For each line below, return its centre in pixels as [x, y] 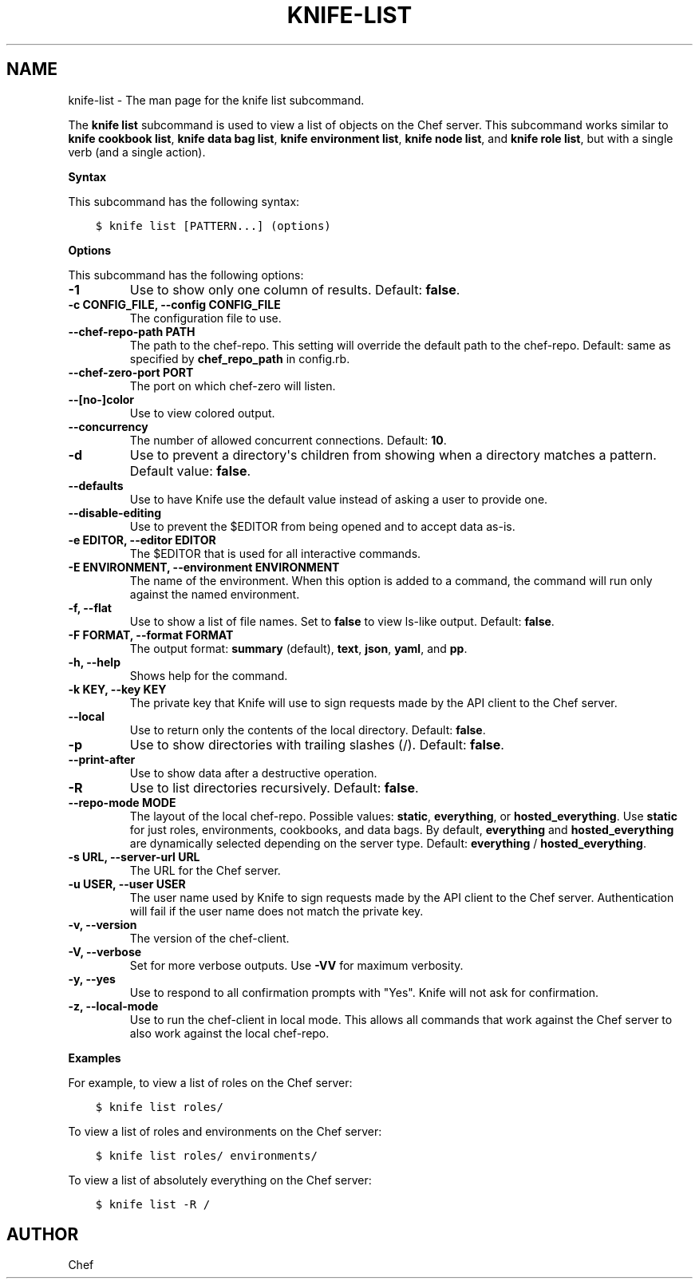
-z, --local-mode [113, 1006]
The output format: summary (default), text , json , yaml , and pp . [298, 648]
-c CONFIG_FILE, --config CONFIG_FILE [174, 304]
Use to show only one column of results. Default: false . [295, 289]
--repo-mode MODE [122, 802]
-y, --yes [92, 979]
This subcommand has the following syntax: [184, 201]
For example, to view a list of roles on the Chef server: [210, 1082]
